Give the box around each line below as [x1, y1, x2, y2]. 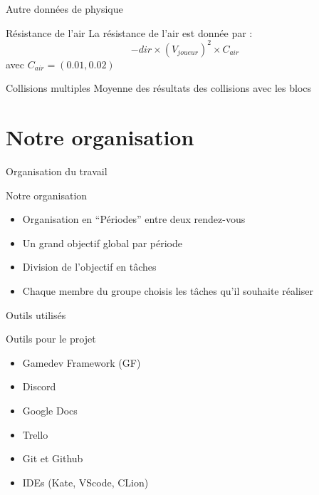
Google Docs [22, 402, 78, 417]
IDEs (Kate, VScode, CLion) [22, 474, 149, 489]
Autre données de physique [6, 1, 123, 16]
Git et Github [22, 451, 83, 466]
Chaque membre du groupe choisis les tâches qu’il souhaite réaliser [22, 283, 313, 298]
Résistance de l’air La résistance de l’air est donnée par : [6, 25, 253, 40]
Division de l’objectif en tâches [22, 259, 157, 274]
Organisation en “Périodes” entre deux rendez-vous [22, 212, 246, 226]
